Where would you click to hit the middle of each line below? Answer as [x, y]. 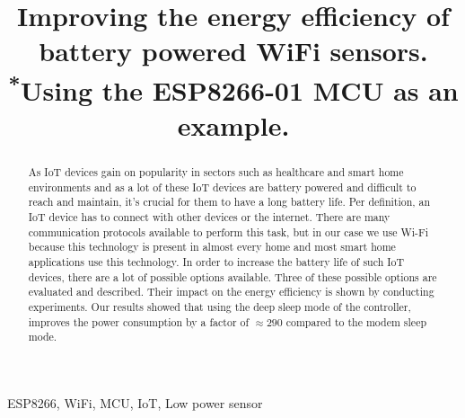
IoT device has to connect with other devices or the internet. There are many [209, 217]
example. [233, 125]
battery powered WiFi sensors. [233, 51]
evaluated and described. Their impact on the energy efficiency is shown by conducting [231, 292]
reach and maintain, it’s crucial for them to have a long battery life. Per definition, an [229, 202]
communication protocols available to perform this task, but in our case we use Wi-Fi [228, 231]
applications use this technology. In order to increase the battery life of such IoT [216, 262]
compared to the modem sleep [356, 321]
